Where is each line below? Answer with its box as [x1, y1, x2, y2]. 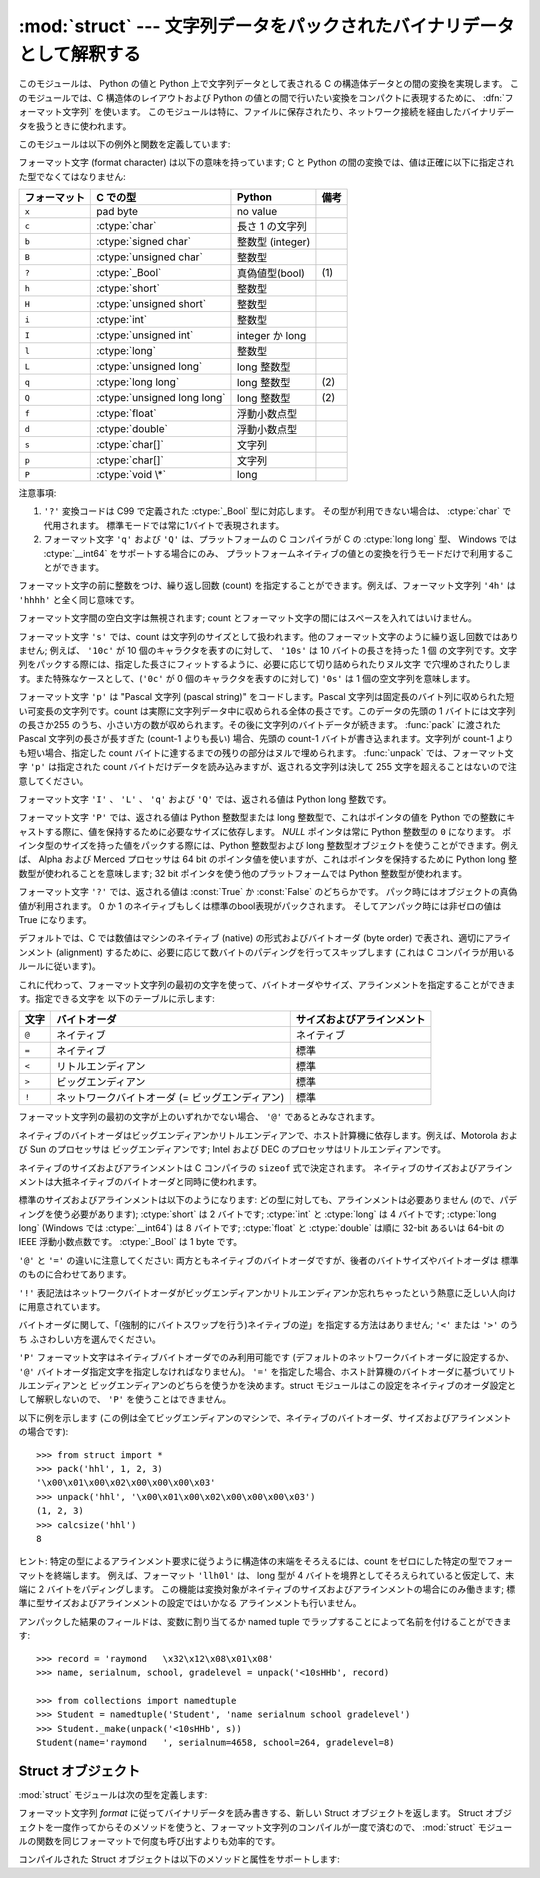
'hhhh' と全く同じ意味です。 [18, 593, 140, 605]
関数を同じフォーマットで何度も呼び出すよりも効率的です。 [35, 1835, 281, 1847]
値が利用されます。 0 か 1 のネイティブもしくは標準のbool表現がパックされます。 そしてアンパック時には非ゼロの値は [18, 900, 502, 912]
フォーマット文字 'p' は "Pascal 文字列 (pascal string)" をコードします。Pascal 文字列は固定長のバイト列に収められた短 [18, 691, 515, 703]
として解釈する [18, 43, 142, 65]
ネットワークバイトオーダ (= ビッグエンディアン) [56, 1091, 285, 1105]
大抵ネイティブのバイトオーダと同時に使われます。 [53, 1175, 262, 1187]
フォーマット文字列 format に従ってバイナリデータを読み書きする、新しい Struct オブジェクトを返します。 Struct [18, 1807, 484, 1819]
